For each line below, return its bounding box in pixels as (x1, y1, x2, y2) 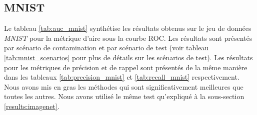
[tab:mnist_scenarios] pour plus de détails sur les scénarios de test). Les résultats (4, 52, 253, 62)
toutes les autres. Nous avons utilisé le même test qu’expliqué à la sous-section (4, 91, 244, 102)
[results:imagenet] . (4, 101, 59, 111)
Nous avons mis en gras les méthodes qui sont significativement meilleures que (4, 81, 243, 92)
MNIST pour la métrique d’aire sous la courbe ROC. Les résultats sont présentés (4, 32, 252, 43)
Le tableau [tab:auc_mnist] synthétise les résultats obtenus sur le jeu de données (4, 23, 251, 33)
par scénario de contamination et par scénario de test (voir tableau (4, 42, 209, 53)
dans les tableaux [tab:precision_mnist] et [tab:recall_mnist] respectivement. (4, 72, 239, 82)
